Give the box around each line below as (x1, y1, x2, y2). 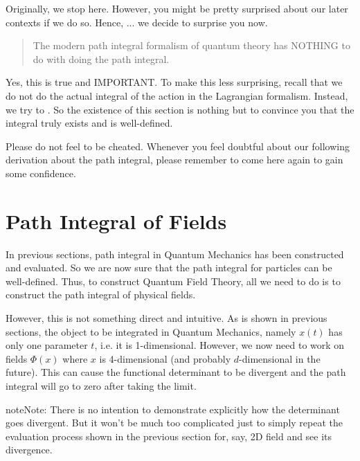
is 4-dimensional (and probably (99, 351, 231, 365)
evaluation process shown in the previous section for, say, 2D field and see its (6, 428, 332, 443)
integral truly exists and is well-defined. (6, 116, 173, 130)
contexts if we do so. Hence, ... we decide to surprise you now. (6, 15, 268, 29)
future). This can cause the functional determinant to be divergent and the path (6, 365, 346, 379)
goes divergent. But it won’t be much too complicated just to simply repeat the (6, 415, 343, 430)
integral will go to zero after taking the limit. (6, 379, 197, 392)
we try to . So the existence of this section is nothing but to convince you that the (6, 102, 354, 116)
